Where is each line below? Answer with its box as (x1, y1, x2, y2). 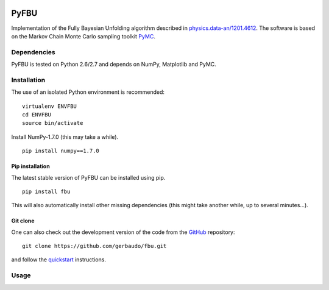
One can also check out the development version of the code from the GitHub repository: (11, 228, 235, 236)
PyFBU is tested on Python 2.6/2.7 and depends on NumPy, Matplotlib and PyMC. (11, 61, 216, 68)
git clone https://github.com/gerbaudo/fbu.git (22, 242, 167, 250)
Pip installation (11, 163, 50, 170)
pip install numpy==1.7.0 (22, 147, 100, 155)
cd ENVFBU (22, 111, 51, 118)
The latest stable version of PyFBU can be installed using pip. (11, 174, 166, 181)
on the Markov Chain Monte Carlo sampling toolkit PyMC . (11, 32, 155, 40)
